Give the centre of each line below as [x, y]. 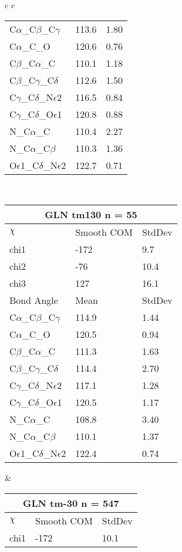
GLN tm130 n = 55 [91, 215]
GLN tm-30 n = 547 [71, 503]
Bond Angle [34, 300]
